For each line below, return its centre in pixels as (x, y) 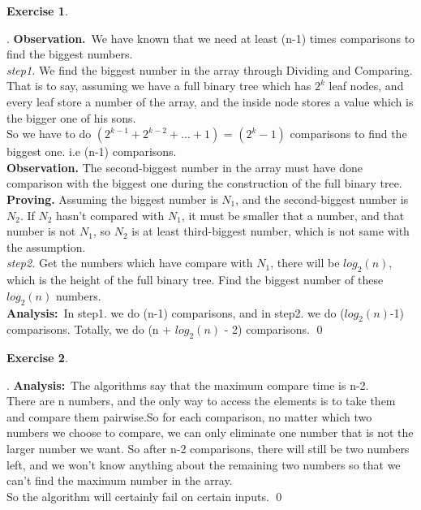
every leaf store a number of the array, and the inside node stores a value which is (210, 101)
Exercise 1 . (37, 11)
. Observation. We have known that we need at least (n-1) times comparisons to (211, 38)
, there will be (305, 263)
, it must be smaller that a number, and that (293, 215)
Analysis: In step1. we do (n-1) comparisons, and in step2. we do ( (176, 312)
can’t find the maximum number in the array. (120, 480)
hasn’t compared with (110, 215)
